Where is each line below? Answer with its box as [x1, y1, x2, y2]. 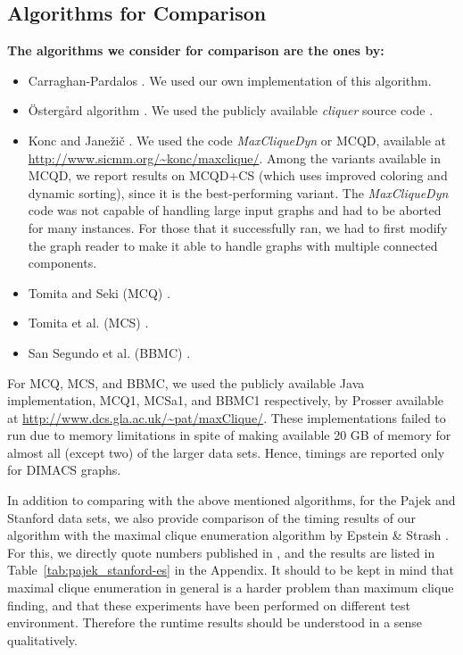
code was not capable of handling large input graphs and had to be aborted [28, 201, 442, 220]
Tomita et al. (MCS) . [28, 313, 149, 332]
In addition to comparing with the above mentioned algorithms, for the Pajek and [7, 491, 456, 510]
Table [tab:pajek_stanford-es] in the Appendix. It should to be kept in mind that [7, 560, 454, 579]
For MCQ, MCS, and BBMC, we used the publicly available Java [7, 373, 365, 392]
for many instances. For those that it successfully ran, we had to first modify [28, 218, 448, 236]
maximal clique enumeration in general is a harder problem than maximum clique [7, 578, 454, 597]
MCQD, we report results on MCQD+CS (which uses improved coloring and [28, 166, 448, 185]
